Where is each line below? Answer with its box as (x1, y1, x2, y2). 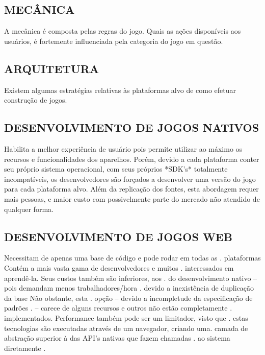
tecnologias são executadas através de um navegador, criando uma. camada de (4, 322, 248, 333)
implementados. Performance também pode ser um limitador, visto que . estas (4, 312, 248, 323)
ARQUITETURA (4, 60, 99, 76)
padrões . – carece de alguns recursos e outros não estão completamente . (4, 302, 232, 313)
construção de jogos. (4, 94, 67, 105)
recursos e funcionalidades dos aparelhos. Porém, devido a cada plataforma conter (4, 153, 259, 164)
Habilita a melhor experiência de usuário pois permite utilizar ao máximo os (4, 143, 243, 154)
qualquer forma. (4, 203, 54, 214)
